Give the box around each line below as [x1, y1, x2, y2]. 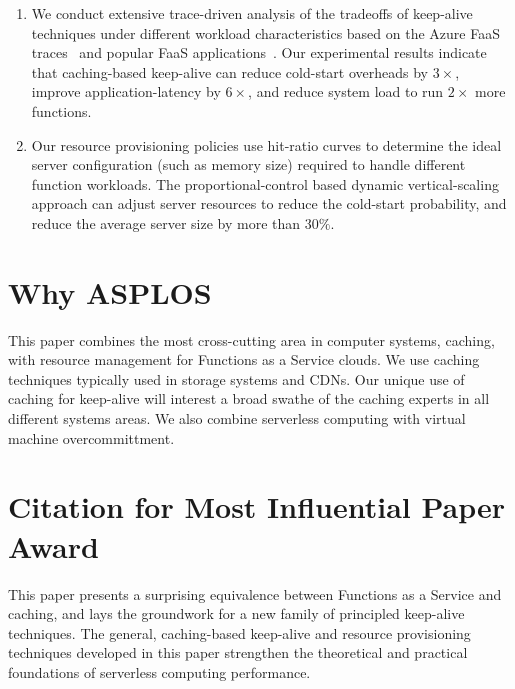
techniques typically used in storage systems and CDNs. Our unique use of [8, 368, 465, 389]
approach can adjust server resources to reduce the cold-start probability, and [31, 193, 507, 214]
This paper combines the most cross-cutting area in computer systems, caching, [8, 329, 495, 350]
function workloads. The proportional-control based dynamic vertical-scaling [31, 173, 499, 194]
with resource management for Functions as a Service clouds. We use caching [8, 349, 480, 370]
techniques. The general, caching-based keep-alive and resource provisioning [8, 622, 471, 643]
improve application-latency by [31, 81, 221, 102]
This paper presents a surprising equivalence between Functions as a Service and [8, 583, 502, 604]
